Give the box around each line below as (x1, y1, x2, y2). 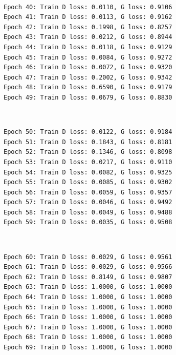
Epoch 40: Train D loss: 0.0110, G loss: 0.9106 (4, 3, 172, 11)
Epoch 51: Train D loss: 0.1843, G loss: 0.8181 (4, 138, 172, 146)
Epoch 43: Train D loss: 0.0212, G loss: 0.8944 (4, 33, 172, 41)
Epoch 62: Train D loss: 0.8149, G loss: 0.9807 (4, 273, 172, 281)
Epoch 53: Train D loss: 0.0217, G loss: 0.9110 (4, 158, 172, 166)
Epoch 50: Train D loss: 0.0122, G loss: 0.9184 (4, 128, 172, 136)
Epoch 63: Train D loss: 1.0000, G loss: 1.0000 (4, 283, 172, 291)
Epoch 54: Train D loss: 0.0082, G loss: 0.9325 (4, 168, 172, 176)
